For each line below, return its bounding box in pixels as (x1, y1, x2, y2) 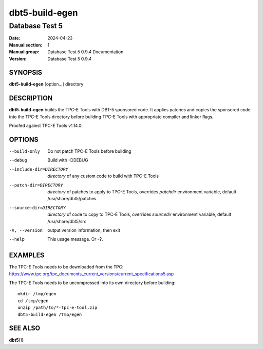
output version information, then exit (47, 227, 120, 233)
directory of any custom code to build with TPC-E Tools (47, 173, 159, 179)
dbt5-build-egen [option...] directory (9, 81, 84, 87)
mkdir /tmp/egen (18, 291, 56, 297)
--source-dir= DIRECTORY (9, 205, 66, 210)
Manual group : (9, 49, 39, 55)
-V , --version (9, 227, 43, 233)
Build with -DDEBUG (47, 157, 89, 163)
